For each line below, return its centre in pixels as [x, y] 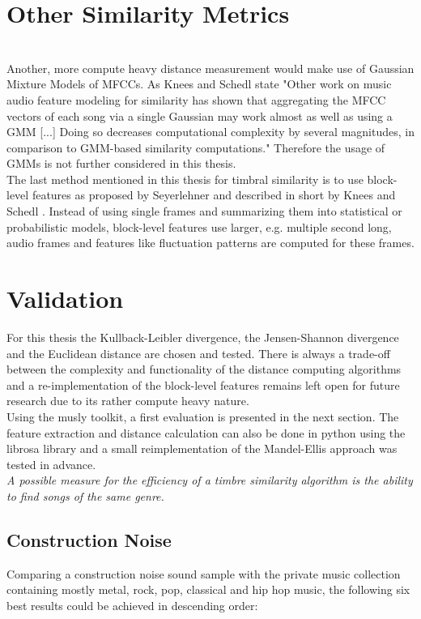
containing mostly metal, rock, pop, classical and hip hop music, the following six [208, 589]
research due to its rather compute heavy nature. [128, 401]
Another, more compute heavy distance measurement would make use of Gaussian [210, 68]
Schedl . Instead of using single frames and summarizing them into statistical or [204, 211]
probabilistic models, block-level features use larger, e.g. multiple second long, [199, 226]
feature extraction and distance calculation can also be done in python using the [206, 432]
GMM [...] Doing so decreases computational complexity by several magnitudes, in [210, 132]
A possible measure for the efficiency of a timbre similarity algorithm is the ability [210, 480]
